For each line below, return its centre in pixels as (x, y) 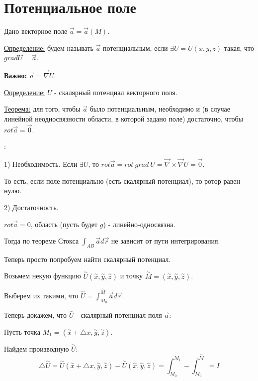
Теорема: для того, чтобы (42, 109)
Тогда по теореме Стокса (42, 241)
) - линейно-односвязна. (139, 224)
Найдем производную (37, 349)
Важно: (16, 75)
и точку (131, 276)
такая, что (239, 48)
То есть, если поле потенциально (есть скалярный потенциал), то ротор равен (122, 181)
